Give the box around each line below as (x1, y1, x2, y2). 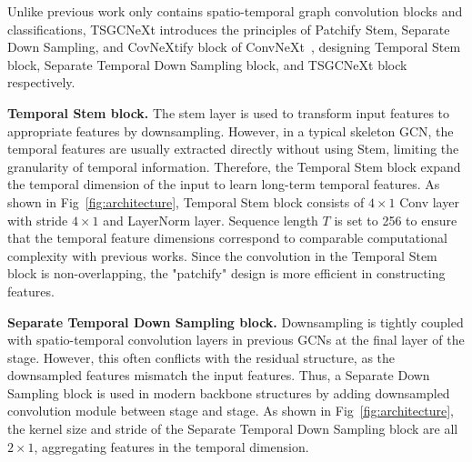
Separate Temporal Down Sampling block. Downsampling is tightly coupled (7, 312, 464, 331)
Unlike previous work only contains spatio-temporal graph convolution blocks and (7, 2, 463, 20)
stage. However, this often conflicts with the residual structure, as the (7, 347, 396, 367)
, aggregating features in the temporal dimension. (34, 437, 309, 456)
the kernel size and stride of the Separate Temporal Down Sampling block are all (7, 419, 458, 438)
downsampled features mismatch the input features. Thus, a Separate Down (7, 366, 430, 385)
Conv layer (399, 192, 459, 211)
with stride (7, 210, 68, 229)
